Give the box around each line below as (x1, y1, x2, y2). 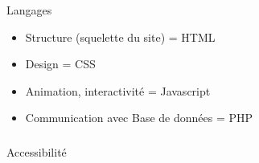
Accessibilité (6, 143, 67, 160)
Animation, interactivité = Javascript (25, 82, 211, 99)
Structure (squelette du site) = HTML (25, 28, 216, 45)
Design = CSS (25, 55, 96, 72)
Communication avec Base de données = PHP (25, 109, 253, 126)
